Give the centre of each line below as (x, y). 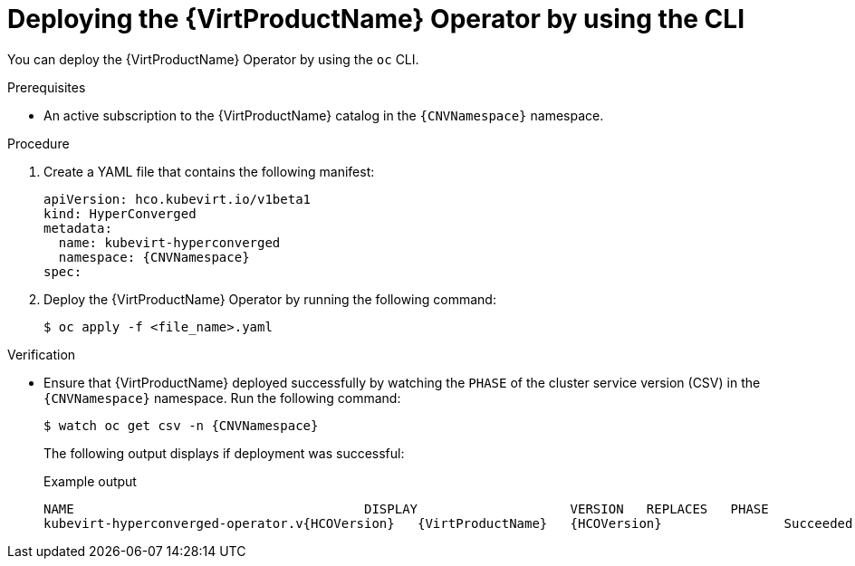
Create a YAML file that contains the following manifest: (209, 171)
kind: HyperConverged (120, 213)
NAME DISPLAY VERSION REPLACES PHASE (406, 508)
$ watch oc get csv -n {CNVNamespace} (181, 425)
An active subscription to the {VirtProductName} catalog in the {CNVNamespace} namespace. (324, 115)
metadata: (78, 228)
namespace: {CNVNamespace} (154, 257)
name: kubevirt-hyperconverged (169, 242)
